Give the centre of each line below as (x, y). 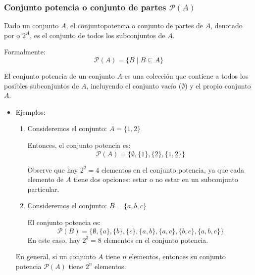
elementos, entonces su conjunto (177, 256)
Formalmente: (25, 52)
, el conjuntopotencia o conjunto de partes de (135, 25)
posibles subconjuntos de (42, 85)
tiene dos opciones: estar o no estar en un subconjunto (156, 179)
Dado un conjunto (31, 25)
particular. (43, 189)
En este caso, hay (54, 240)
